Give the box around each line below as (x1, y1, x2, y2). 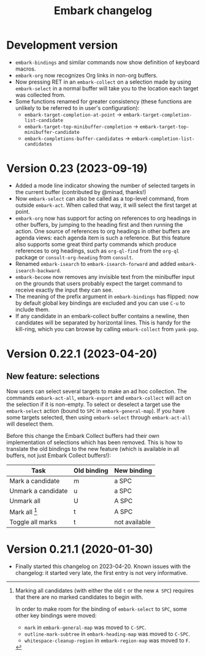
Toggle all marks (9, 518, 57, 526)
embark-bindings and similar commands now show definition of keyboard (15, 58, 200, 66)
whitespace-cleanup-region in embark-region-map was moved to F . (24, 637, 191, 644)
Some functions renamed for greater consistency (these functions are (15, 98, 192, 105)
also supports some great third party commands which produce (15, 240, 177, 248)
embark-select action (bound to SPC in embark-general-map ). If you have (6, 407, 185, 415)
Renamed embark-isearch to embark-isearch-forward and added (15, 260, 177, 267)
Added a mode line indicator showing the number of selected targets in (15, 182, 195, 189)
